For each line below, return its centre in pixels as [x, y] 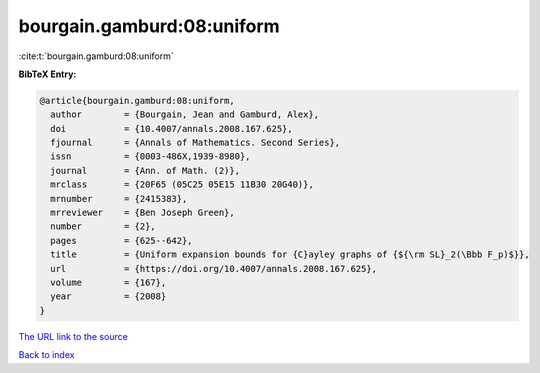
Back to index [46, 355]
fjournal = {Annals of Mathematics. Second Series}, [195, 143]
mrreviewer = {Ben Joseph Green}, [142, 213]
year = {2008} [108, 296]
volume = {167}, [108, 282]
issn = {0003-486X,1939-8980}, [150, 156]
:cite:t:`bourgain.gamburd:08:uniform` [96, 56]
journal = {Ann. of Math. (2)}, [145, 170]
